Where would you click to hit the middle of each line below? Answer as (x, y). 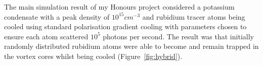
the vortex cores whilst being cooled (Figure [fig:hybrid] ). (93, 56)
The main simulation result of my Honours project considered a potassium (119, 7)
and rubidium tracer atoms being (194, 16)
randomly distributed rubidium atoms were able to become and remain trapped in (131, 46)
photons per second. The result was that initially (178, 36)
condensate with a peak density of (57, 16)
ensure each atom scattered (46, 36)
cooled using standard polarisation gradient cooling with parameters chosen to (125, 26)
